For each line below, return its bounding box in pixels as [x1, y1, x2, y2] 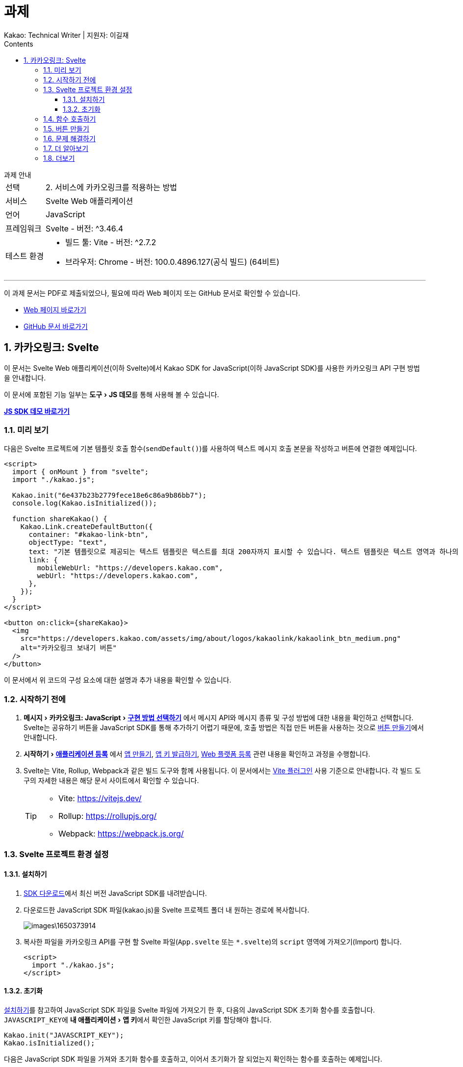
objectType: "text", [28, 538, 107, 547]
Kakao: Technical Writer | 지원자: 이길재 [4, 30, 129, 39]
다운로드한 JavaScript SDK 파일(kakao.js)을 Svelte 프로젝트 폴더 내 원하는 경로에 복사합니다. [24, 905, 309, 914]
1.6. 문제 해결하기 [43, 134, 96, 143]
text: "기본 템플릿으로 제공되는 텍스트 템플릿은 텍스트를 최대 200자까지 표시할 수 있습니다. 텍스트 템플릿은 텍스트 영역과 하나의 [28, 548, 459, 556]
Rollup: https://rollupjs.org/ [58, 811, 157, 821]
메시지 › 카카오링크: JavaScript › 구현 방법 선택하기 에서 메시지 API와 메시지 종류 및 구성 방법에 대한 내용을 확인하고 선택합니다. [24, 713, 413, 722]
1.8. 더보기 [43, 153, 75, 162]
